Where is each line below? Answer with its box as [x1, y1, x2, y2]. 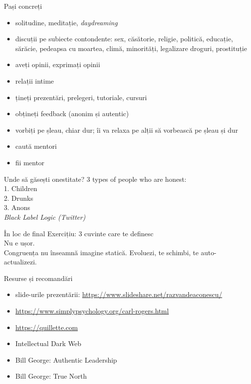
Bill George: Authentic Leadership [15, 354, 117, 365]
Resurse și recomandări [4, 273, 73, 283]
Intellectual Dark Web [15, 338, 82, 349]
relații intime [15, 75, 54, 86]
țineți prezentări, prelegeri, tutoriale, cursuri [15, 92, 147, 102]
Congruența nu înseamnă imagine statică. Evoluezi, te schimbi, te [4, 247, 199, 257]
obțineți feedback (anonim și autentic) [15, 108, 129, 119]
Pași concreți [4, 1, 42, 11]
